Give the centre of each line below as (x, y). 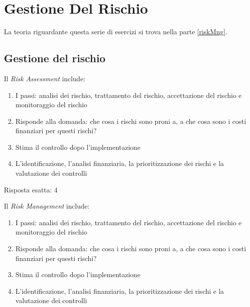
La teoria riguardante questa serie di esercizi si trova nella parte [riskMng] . (116, 32)
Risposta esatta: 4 (31, 189)
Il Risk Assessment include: (45, 78)
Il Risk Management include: (47, 206)
